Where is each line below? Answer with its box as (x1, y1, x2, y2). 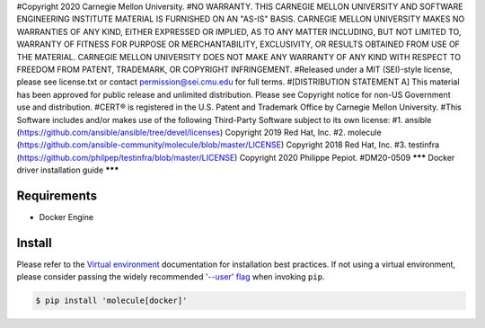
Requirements (16, 188, 98, 203)
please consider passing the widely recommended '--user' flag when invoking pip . (16, 271, 325, 282)
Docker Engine (39, 211, 94, 222)
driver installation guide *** (16, 164, 119, 175)
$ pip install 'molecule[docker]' (35, 296, 188, 306)
